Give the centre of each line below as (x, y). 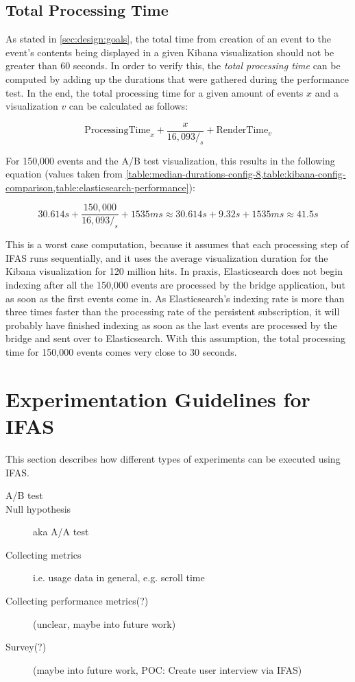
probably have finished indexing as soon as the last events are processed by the (171, 325)
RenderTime (242, 131)
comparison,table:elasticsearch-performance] (97, 187)
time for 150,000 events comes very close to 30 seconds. (121, 352)
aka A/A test (61, 532)
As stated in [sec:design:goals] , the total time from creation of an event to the (168, 39)
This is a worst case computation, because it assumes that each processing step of (177, 244)
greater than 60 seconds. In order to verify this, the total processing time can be (173, 65)
